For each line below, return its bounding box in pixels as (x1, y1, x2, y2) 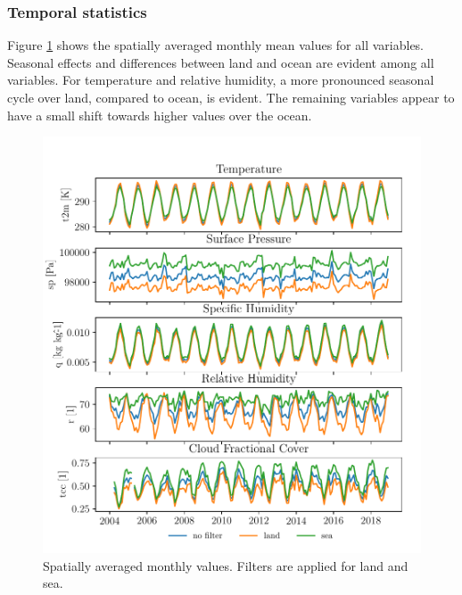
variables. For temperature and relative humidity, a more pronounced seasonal (7, 70, 434, 89)
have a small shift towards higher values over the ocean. (7, 105, 312, 124)
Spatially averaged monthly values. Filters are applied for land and (43, 556, 408, 574)
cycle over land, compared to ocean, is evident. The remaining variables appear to (7, 88, 455, 106)
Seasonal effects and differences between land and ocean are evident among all (7, 53, 434, 71)
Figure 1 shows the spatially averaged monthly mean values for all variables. (7, 36, 424, 54)
